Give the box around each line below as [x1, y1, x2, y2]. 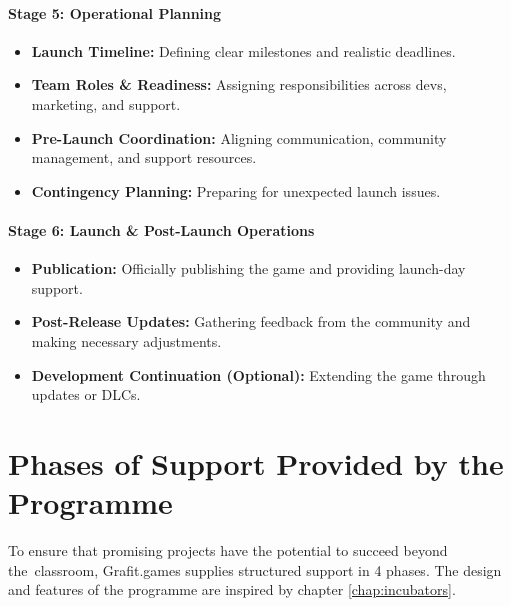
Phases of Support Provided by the [8, 442, 504, 483]
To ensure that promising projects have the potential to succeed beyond [8, 540, 448, 561]
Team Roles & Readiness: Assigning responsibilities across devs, [31, 74, 447, 95]
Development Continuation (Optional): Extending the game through [31, 364, 486, 385]
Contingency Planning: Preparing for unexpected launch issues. [31, 180, 441, 201]
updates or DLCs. [31, 384, 141, 405]
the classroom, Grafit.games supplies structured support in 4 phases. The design [8, 559, 502, 580]
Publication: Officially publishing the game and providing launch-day [31, 258, 466, 279]
